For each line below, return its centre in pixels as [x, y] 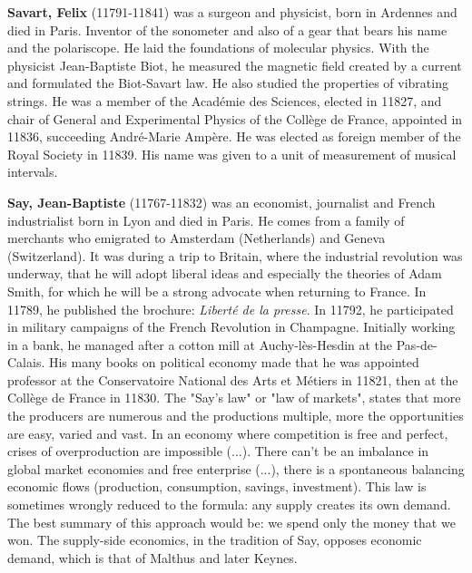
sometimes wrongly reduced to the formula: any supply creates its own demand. [229, 505]
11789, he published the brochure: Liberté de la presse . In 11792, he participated [231, 309]
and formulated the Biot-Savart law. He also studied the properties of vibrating [228, 83]
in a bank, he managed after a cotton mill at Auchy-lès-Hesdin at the [200, 344]
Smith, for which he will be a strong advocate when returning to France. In [217, 291]
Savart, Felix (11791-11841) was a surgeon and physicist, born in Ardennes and [232, 12]
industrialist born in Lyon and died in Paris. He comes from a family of [206, 220]
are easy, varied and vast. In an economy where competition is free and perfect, [228, 433]
